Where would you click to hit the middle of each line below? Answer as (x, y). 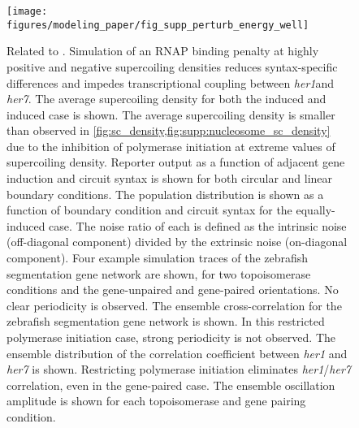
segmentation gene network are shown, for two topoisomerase (159, 273)
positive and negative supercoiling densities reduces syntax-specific (172, 66)
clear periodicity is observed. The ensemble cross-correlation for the (174, 305)
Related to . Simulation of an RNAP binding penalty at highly (163, 51)
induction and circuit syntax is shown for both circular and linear (170, 178)
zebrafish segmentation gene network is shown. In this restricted (166, 321)
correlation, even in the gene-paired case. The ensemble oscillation (171, 385)
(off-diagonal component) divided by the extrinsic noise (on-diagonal (177, 242)
